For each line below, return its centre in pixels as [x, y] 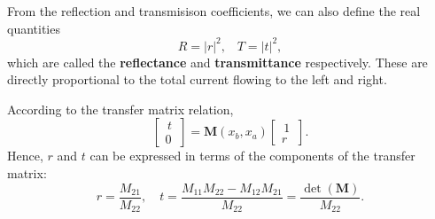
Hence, [25, 156]
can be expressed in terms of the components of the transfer [252, 156]
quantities [34, 28]
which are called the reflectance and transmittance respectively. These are [217, 62]
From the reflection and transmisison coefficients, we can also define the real [214, 11]
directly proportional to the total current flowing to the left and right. [197, 79]
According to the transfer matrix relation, [120, 109]
